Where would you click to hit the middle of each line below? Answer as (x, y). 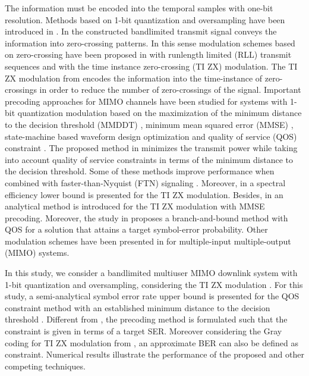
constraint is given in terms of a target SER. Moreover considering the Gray (144, 331)
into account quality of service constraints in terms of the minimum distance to (149, 159)
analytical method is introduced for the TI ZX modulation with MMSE (135, 206)
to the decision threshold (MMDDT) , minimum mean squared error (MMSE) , (149, 124)
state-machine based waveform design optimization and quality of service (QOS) (151, 136)
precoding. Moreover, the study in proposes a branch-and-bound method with (146, 217)
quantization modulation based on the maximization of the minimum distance (160, 113)
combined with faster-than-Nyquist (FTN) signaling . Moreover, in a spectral (145, 182)
